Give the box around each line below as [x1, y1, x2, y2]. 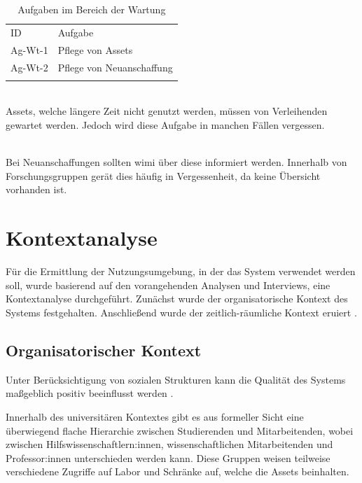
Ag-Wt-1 [11, 42, 48, 57]
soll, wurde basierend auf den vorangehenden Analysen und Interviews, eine [6, 277, 330, 292]
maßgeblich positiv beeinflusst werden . [6, 386, 174, 400]
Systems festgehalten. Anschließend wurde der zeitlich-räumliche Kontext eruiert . [6, 304, 357, 319]
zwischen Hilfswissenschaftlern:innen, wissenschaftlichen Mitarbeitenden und [6, 437, 333, 451]
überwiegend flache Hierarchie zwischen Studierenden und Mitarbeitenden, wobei [6, 423, 354, 437]
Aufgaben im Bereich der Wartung [18, 2, 166, 16]
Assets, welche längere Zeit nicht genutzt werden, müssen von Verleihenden [6, 104, 328, 118]
